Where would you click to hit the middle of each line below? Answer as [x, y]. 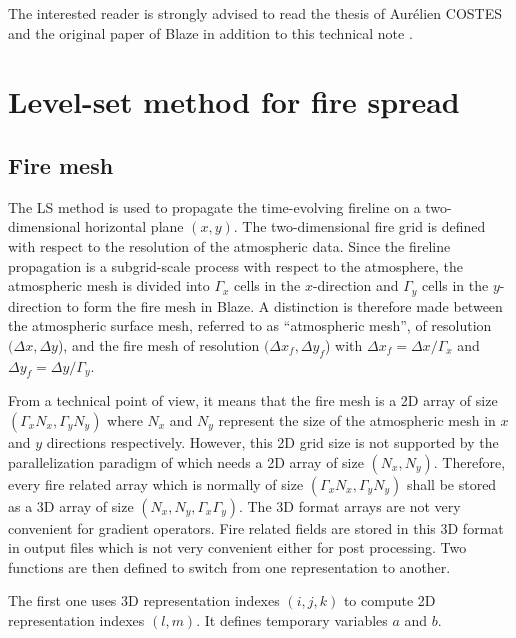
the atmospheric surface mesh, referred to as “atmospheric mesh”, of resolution [250, 325]
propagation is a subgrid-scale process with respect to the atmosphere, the [235, 265]
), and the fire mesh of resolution [158, 344]
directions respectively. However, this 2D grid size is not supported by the [272, 441]
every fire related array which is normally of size [156, 483]
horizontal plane [134, 226]
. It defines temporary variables [292, 619]
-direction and [355, 285]
